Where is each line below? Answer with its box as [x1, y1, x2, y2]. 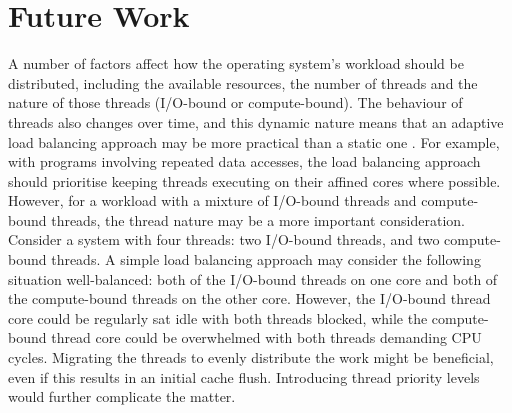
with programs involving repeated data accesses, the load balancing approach [8, 151, 481, 172]
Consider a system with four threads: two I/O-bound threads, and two [8, 229, 440, 250]
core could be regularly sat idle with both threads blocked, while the [8, 307, 428, 328]
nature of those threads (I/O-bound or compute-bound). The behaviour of [8, 92, 463, 113]
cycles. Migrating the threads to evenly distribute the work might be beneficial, [8, 347, 494, 368]
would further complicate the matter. [8, 386, 236, 407]
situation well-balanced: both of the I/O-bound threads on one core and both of [8, 268, 498, 289]
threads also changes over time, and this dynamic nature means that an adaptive [8, 111, 504, 132]
